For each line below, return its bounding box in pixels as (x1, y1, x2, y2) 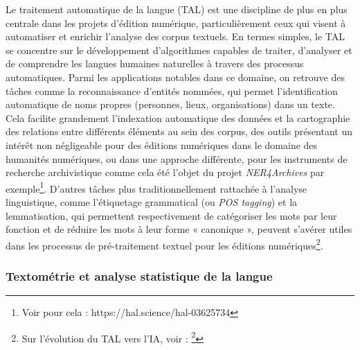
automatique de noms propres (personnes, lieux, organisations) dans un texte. (6, 97, 335, 112)
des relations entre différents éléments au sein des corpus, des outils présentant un (6, 124, 353, 139)
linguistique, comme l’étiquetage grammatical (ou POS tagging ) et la (6, 194, 298, 209)
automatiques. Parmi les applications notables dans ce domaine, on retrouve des (6, 69, 345, 84)
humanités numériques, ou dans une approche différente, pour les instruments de (6, 151, 348, 166)
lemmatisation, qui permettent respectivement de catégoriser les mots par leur (6, 208, 337, 222)
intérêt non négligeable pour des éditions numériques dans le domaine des (6, 137, 318, 152)
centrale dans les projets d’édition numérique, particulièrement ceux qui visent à (6, 15, 346, 30)
